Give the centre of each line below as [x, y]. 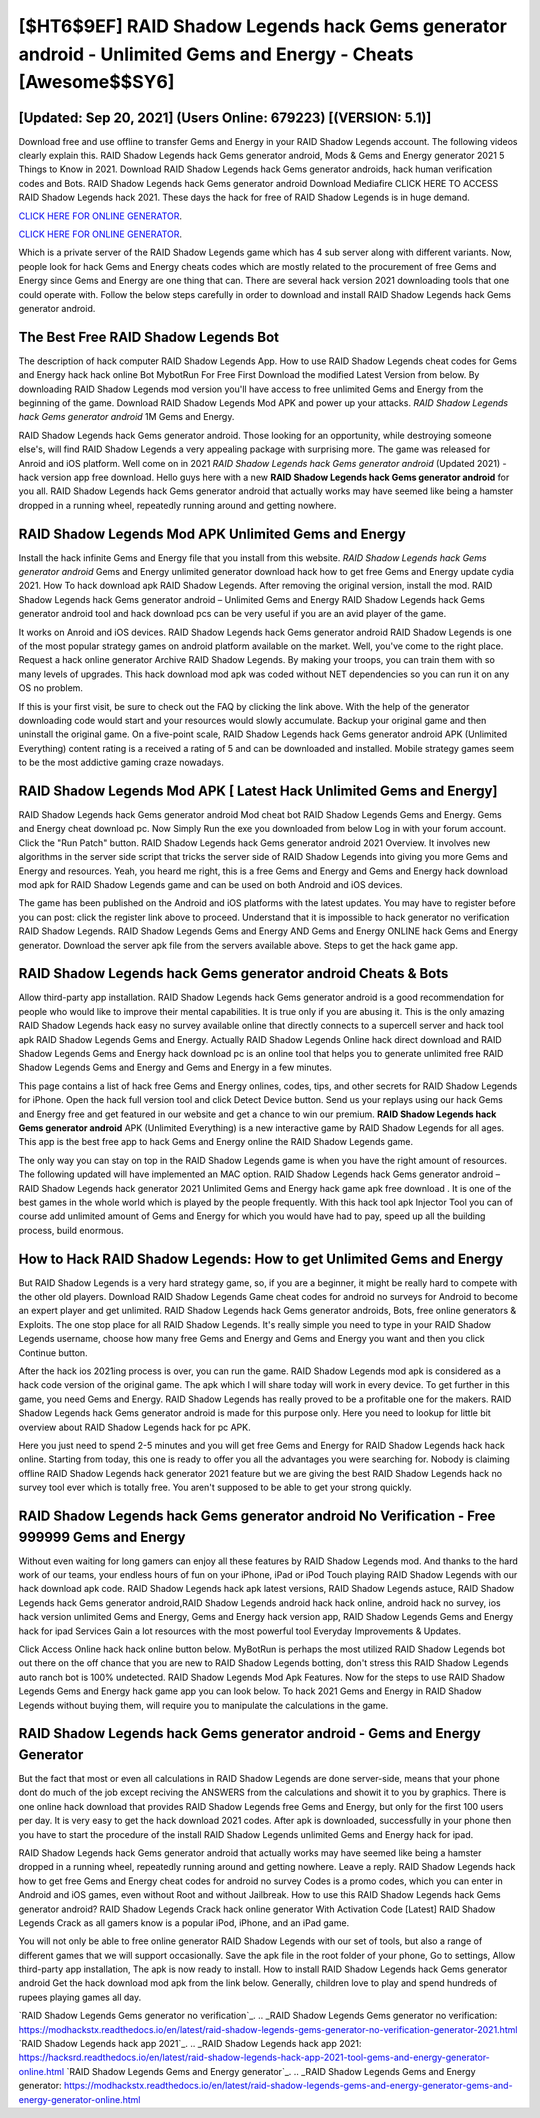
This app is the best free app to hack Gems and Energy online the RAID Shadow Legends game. [216, 1142]
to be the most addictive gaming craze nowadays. [121, 762]
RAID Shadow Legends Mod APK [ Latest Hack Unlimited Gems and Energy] [258, 790]
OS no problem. [51, 688]
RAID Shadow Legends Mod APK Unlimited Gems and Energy [212, 533]
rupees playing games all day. [80, 1997]
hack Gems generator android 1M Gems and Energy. [126, 417]
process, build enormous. [71, 1230]
